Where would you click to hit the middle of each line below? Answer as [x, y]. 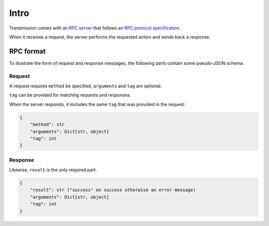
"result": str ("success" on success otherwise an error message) [113, 190]
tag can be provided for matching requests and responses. [70, 95]
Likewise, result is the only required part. [53, 170]
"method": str [47, 124]
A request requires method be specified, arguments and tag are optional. [85, 86]
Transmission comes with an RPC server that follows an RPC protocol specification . [95, 28]
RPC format [27, 51]
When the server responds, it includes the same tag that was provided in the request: [97, 104]
